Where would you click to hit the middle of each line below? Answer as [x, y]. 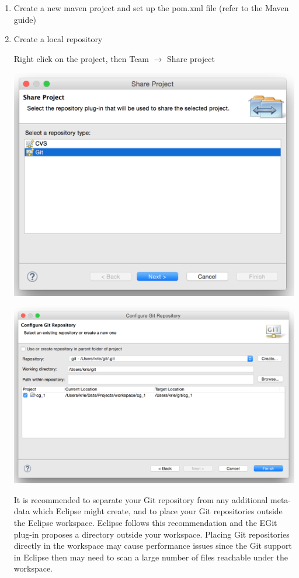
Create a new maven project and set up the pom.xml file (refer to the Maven [151, 8]
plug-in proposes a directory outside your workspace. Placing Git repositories [152, 534]
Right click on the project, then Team [81, 58]
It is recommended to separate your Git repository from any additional [141, 499]
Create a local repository [58, 39]
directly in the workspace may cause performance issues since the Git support [153, 546]
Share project [191, 58]
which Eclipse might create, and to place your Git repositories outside [157, 511]
